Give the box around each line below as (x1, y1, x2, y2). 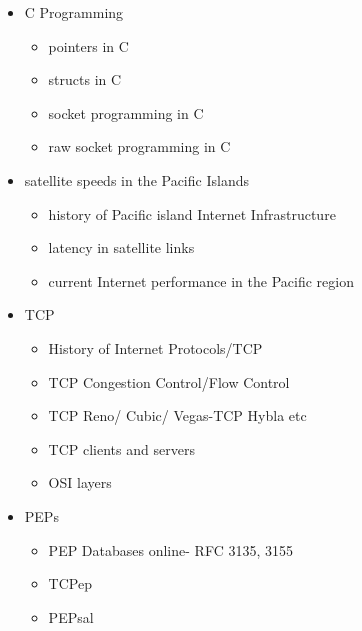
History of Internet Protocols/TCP (48, 337, 263, 358)
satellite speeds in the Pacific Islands (24, 169, 249, 190)
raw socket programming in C (48, 136, 231, 157)
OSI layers (48, 472, 112, 493)
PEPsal (48, 606, 94, 627)
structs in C (48, 69, 122, 90)
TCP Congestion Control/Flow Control (48, 371, 290, 392)
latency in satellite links (48, 237, 195, 258)
